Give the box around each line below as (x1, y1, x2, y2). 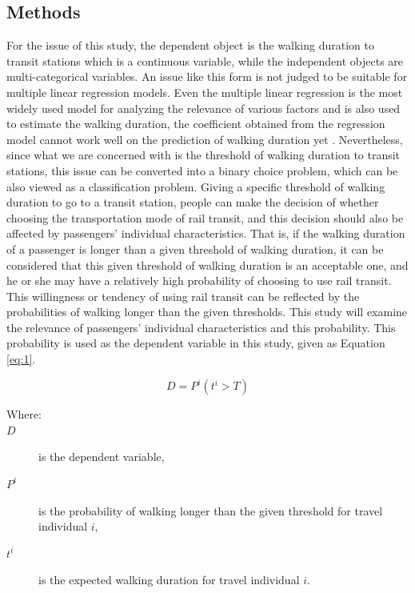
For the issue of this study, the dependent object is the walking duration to (6, 37, 374, 54)
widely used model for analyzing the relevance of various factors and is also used (6, 99, 401, 116)
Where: (6, 406, 42, 423)
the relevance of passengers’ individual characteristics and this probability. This (6, 319, 396, 335)
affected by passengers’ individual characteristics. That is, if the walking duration (6, 225, 405, 242)
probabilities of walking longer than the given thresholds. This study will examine (6, 303, 408, 320)
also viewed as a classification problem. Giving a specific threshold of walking (6, 178, 385, 194)
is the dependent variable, (38, 448, 165, 465)
